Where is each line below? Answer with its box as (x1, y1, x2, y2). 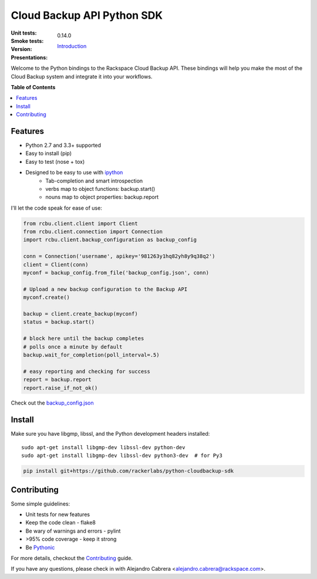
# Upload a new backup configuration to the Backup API (23, 285, 188, 292)
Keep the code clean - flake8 (25, 519, 96, 526)
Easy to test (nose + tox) (25, 158, 85, 165)
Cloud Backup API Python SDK (11, 9, 163, 22)
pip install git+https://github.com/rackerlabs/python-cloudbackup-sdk (23, 467, 234, 474)
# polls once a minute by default (23, 344, 123, 350)
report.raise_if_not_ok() (23, 385, 98, 391)
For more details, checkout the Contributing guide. (11, 555, 133, 561)
